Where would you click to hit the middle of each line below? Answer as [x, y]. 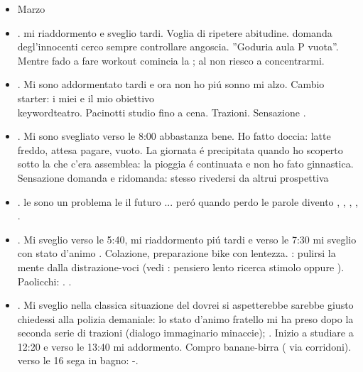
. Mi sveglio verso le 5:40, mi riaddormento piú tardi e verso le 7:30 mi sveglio [187, 239]
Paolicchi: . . [44, 281]
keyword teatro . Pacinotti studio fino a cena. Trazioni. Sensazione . [162, 112]
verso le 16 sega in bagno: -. [78, 360]
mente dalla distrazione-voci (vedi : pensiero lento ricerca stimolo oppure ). [181, 267]
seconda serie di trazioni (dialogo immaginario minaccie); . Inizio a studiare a [185, 333]
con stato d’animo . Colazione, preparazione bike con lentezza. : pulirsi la [177, 253]
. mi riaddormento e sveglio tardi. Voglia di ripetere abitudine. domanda [175, 32]
